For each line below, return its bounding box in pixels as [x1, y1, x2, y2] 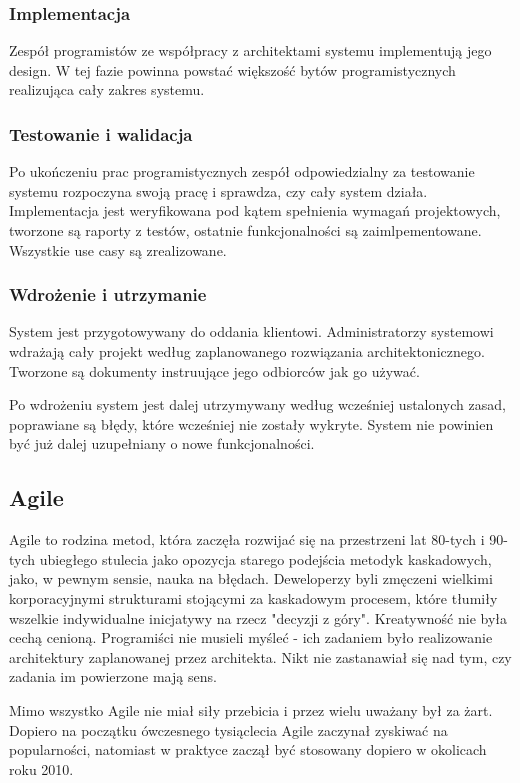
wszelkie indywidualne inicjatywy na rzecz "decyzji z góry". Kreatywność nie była [9, 607, 508, 628]
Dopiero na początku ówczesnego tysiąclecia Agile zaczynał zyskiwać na [9, 719, 448, 740]
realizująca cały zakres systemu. [9, 79, 205, 100]
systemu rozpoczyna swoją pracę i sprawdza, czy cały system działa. [9, 180, 428, 201]
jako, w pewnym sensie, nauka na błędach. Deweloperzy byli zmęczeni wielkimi [9, 568, 493, 589]
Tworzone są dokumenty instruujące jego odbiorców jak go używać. [9, 360, 420, 381]
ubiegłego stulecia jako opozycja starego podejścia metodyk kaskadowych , [39, 548, 492, 569]
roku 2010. [9, 758, 74, 779]
